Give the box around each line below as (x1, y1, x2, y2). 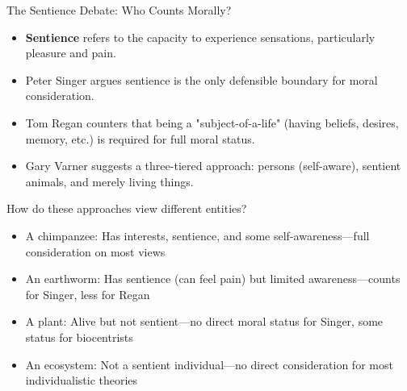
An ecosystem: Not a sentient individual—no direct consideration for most (25, 356, 393, 372)
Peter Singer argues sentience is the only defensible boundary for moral (25, 71, 378, 88)
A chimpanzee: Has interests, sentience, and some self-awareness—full (25, 227, 370, 243)
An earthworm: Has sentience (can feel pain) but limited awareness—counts (25, 270, 401, 287)
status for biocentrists (25, 328, 133, 345)
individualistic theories (25, 372, 138, 389)
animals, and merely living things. (25, 173, 194, 189)
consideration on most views (25, 243, 166, 260)
